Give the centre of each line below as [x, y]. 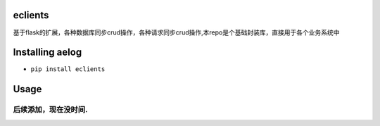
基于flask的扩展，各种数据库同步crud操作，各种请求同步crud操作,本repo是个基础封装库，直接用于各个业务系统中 [176, 32]
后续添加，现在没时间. [50, 110]
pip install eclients [68, 69]
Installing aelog [47, 52]
